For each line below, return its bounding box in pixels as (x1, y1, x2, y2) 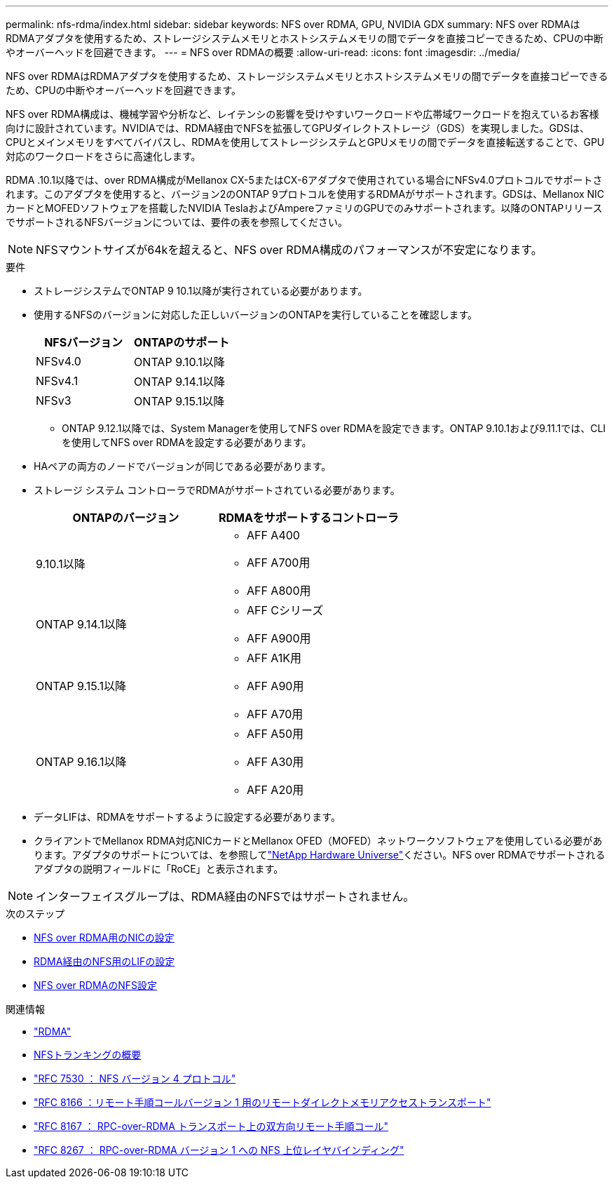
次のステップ (6, 908, 64, 920)
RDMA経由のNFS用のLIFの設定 (34, 955, 175, 967)
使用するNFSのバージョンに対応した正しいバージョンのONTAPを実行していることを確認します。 (34, 309, 478, 321)
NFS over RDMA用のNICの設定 (34, 931, 175, 943)
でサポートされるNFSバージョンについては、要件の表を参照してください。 (6, 216, 348, 228)
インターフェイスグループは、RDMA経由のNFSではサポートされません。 (36, 889, 415, 903)
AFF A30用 (246, 755, 304, 769)
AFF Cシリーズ (246, 603, 324, 617)
